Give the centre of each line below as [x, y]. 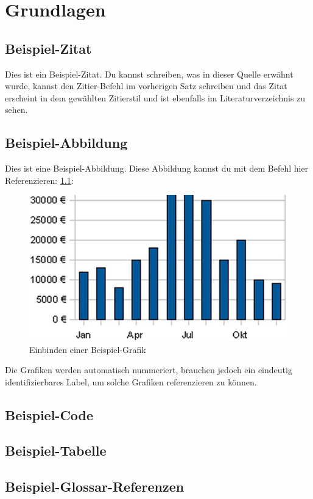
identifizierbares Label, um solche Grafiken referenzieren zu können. [131, 381]
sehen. [16, 110]
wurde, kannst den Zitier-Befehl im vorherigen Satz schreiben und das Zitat [146, 86]
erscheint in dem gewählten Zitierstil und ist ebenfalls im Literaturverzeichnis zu [155, 97]
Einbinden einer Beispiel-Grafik [88, 349]
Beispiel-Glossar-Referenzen [95, 486]
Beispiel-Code [49, 414]
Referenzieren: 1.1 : [39, 180]
